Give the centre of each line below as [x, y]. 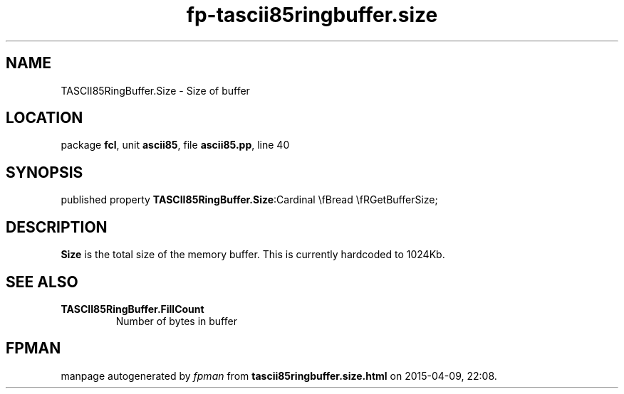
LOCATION [45, 118]
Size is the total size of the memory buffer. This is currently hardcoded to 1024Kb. [253, 255]
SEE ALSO [42, 282]
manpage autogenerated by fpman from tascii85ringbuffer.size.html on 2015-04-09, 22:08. [279, 376]
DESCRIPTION [57, 227]
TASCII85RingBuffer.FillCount [132, 309]
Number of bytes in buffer [176, 321]
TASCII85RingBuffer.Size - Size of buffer [155, 90]
